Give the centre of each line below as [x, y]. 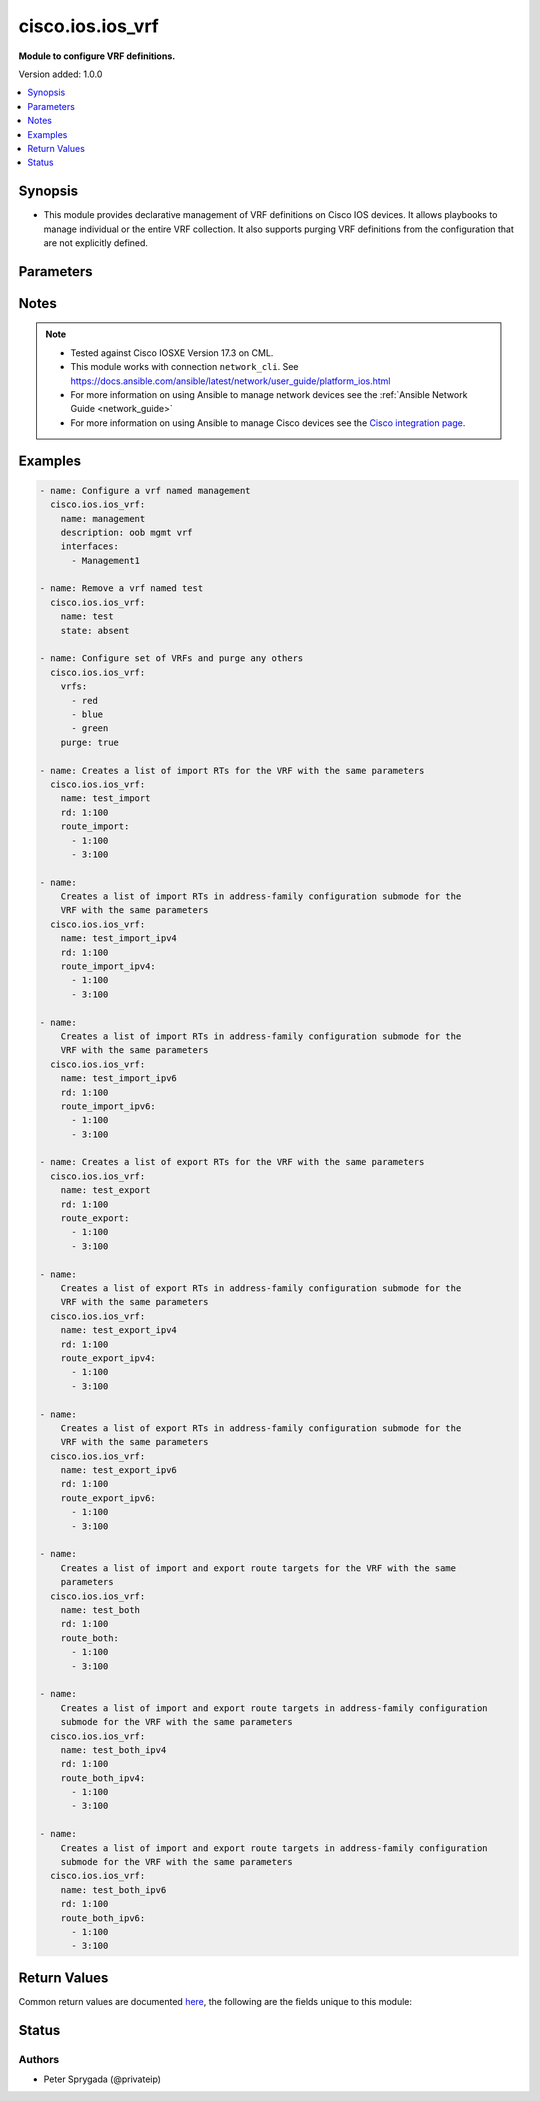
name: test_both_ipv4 [113, 1749]
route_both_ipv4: [103, 1778]
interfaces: [90, 546]
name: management [103, 518]
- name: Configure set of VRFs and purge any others [171, 658]
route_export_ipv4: [108, 1358]
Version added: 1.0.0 [60, 74]
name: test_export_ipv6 [118, 1470]
